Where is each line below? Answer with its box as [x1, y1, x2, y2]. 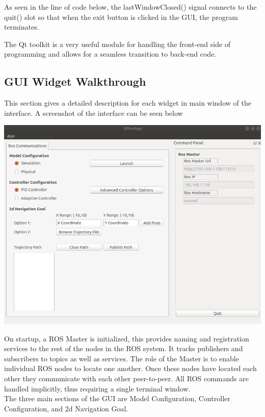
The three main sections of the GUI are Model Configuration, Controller [4, 393, 230, 404]
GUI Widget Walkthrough [4, 73, 146, 89]
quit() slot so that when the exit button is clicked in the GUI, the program [4, 11, 238, 22]
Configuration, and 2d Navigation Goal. [4, 403, 128, 413]
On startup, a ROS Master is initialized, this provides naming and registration [4, 333, 249, 344]
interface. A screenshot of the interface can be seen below [4, 107, 183, 118]
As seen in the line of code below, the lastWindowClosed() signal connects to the [4, 2, 257, 12]
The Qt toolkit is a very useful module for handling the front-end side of [4, 38, 231, 49]
